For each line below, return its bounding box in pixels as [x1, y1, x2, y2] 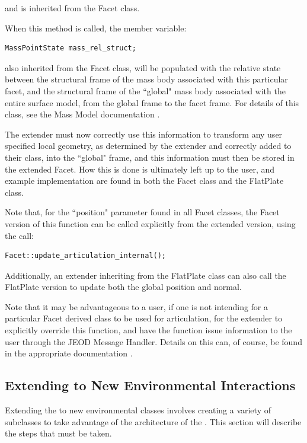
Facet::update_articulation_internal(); [5, 251, 167, 260]
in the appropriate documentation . [5, 347, 133, 359]
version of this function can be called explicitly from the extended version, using [5, 217, 296, 230]
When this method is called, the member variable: [5, 21, 187, 34]
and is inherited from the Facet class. [5, 2, 140, 14]
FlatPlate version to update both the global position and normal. [5, 281, 242, 293]
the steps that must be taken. [5, 427, 112, 439]
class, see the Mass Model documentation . [5, 108, 160, 120]
